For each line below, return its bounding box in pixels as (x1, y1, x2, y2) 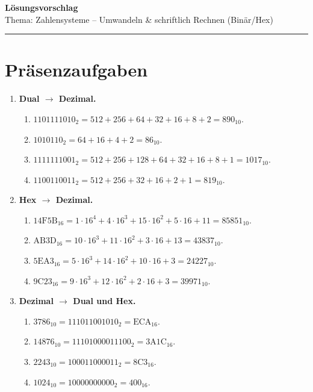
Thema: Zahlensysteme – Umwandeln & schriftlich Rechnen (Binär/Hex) (5, 13, 273, 25)
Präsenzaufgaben (5, 57, 148, 82)
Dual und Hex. (73, 294, 136, 307)
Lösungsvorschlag (5, 1, 78, 13)
